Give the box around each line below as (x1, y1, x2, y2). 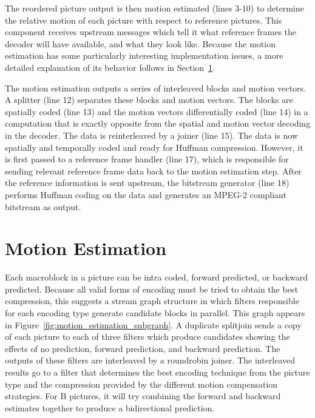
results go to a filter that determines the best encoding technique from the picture (5, 365, 310, 378)
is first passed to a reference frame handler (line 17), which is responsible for (5, 153, 289, 165)
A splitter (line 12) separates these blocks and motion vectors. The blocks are (5, 93, 293, 106)
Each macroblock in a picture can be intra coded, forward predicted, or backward (5, 271, 308, 284)
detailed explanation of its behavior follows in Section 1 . (5, 61, 215, 73)
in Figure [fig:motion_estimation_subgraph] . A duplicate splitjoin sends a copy (5, 318, 302, 331)
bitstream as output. (5, 200, 81, 213)
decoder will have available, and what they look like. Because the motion (5, 37, 276, 50)
